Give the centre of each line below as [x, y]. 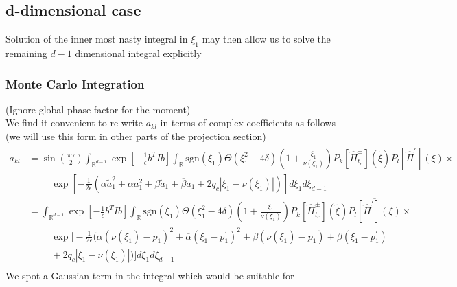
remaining [26, 53]
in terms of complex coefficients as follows [248, 123]
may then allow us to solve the [266, 39]
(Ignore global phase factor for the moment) [98, 109]
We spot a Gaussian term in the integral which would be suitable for [150, 275]
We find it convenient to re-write [74, 123]
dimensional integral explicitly [138, 53]
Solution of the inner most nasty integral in [97, 39]
